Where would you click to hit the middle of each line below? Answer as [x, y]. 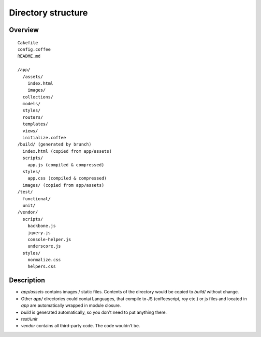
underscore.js [44, 246]
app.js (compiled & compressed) [66, 165]
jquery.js [39, 233]
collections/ [38, 97]
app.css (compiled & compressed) [67, 178]
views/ [30, 131]
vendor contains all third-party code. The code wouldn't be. [80, 326]
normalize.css [44, 260]
